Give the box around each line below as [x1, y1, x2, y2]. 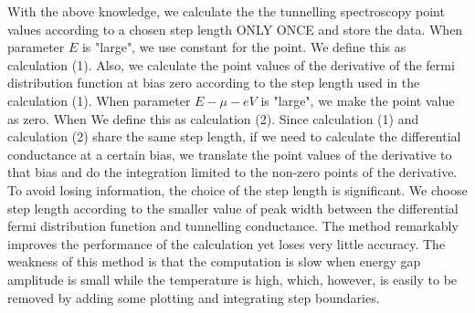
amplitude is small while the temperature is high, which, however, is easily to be [7, 269, 458, 288]
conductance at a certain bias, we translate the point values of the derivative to [7, 144, 452, 163]
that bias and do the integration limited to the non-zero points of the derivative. [7, 162, 458, 182]
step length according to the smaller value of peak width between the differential [7, 198, 459, 217]
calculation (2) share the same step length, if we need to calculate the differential [7, 127, 461, 146]
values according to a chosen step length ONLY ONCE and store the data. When [7, 19, 463, 38]
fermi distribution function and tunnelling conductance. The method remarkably [7, 216, 459, 235]
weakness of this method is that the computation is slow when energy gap [7, 252, 421, 271]
